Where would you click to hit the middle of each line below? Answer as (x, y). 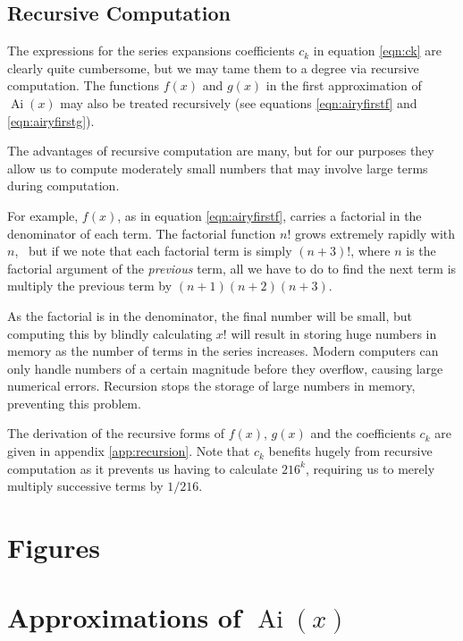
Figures (54, 548)
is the (421, 251)
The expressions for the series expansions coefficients (151, 51)
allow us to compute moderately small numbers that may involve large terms (218, 168)
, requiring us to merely (370, 468)
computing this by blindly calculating (110, 333)
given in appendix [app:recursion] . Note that (129, 451)
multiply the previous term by (90, 286)
